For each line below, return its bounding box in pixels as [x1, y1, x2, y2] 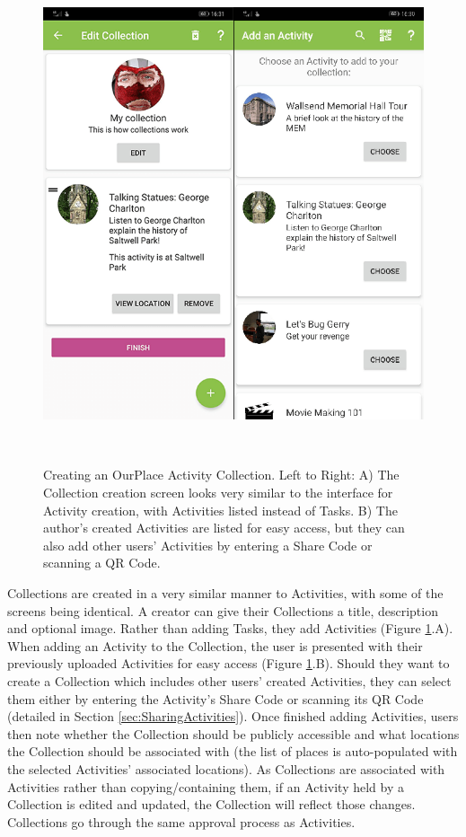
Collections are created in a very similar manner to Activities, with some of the [7, 583, 444, 602]
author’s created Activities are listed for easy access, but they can [43, 518, 405, 537]
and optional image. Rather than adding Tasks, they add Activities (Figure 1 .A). [7, 619, 453, 638]
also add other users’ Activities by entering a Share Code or [43, 535, 373, 554]
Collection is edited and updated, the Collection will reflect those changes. [7, 795, 416, 814]
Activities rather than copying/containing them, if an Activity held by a [7, 777, 404, 796]
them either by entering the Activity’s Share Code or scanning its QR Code [7, 689, 424, 708]
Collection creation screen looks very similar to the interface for [43, 483, 393, 501]
